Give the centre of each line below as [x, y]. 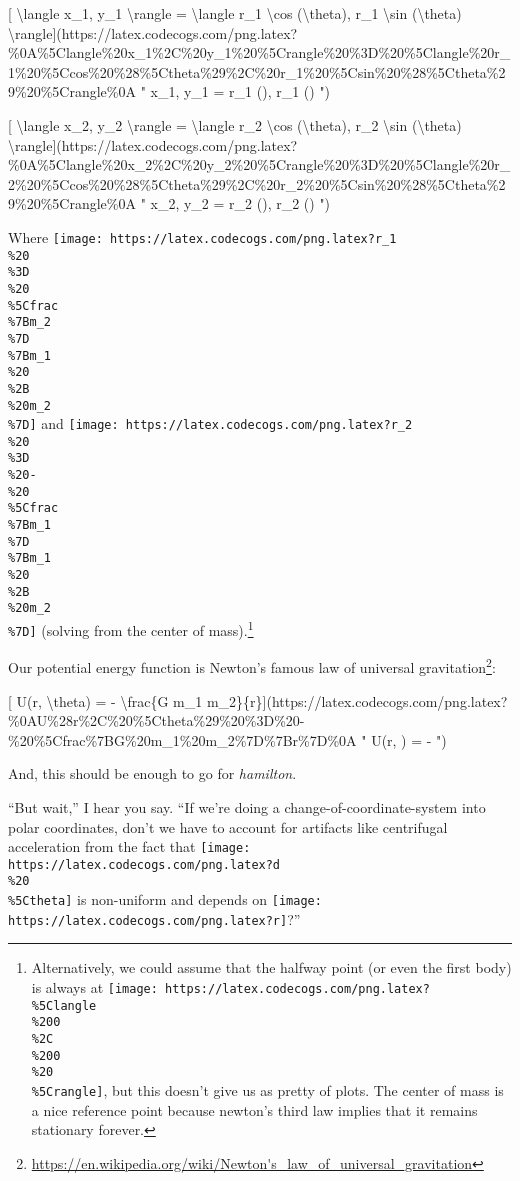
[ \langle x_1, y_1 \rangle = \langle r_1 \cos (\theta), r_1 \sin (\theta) [235, 13]
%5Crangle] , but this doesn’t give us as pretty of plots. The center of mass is [267, 1089]
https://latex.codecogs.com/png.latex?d [144, 864]
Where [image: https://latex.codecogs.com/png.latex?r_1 [202, 236]
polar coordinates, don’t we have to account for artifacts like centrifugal [228, 826]
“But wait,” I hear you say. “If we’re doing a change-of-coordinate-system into [247, 806]
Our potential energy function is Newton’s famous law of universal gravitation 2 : [252, 665]
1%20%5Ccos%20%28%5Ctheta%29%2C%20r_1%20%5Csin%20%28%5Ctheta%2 [257, 71]
